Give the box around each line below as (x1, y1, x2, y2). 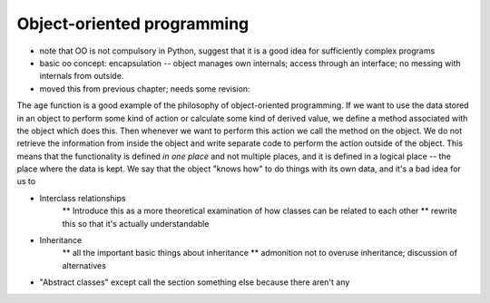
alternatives (62, 259, 106, 271)
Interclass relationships (39, 192, 126, 203)
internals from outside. (39, 71, 124, 82)
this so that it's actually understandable (62, 218, 210, 229)
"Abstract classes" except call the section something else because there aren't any (39, 277, 350, 288)
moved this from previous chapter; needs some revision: (39, 83, 250, 94)
